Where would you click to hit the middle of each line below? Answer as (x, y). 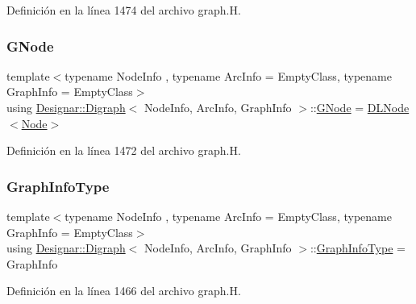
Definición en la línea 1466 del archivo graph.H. (124, 291)
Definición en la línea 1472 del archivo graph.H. (124, 150)
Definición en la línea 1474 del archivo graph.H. (124, 10)
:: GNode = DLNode (360, 107)
